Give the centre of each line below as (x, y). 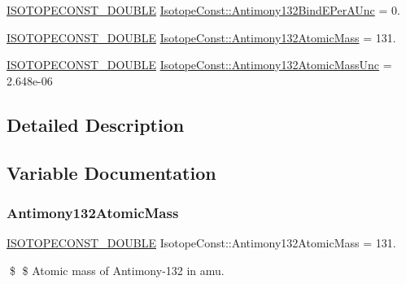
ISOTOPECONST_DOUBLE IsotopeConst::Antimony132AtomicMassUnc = (199, 65)
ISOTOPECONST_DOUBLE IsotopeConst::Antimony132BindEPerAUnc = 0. (203, 10)
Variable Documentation (111, 172)
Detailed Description (96, 124)
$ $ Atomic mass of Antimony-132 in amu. (117, 270)
